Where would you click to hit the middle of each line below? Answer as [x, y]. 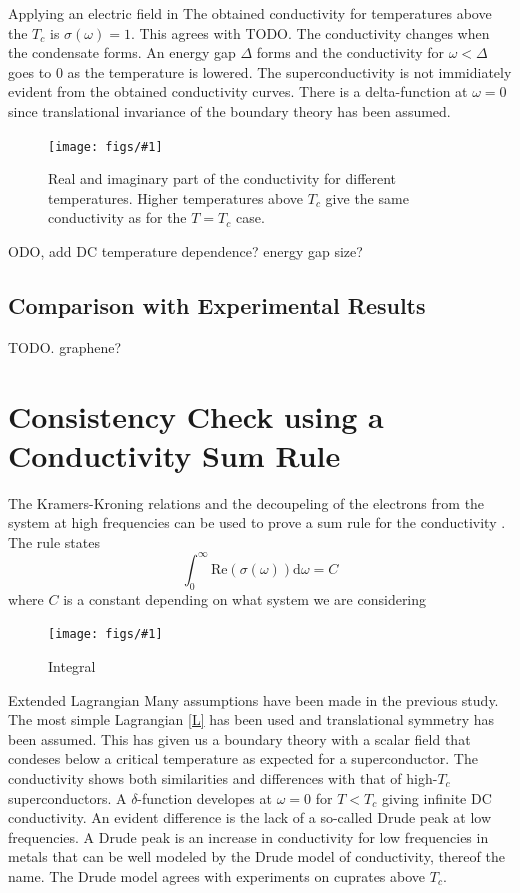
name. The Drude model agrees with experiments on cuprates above [217, 875]
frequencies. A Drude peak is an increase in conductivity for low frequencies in [248, 836]
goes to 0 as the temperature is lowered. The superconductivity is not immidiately [260, 71]
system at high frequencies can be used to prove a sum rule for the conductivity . [257, 522]
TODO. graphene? [65, 346]
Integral [72, 666]
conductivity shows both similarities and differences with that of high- [223, 778]
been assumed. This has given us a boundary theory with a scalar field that [239, 738]
